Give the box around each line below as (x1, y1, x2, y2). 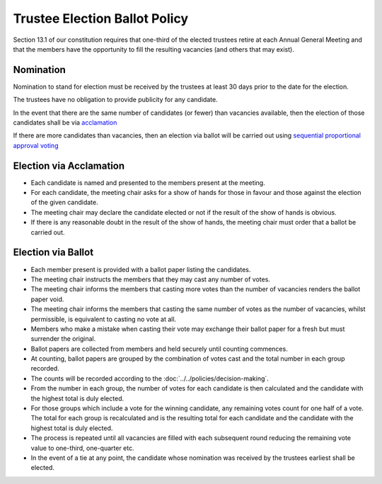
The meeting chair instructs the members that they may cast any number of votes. (30, 275, 270, 283)
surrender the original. (30, 334, 96, 343)
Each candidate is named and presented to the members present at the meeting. (30, 178, 265, 187)
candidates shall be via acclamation (13, 118, 117, 127)
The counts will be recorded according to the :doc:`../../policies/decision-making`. (30, 374, 269, 383)
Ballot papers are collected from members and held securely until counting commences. (30, 344, 288, 353)
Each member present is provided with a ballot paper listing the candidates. (30, 265, 251, 274)
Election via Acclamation (13, 159, 125, 171)
